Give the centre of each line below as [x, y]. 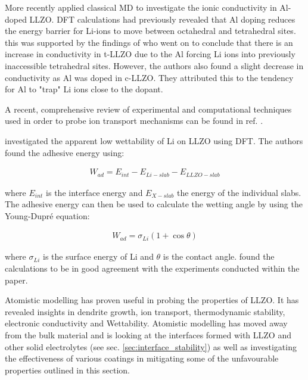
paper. [16, 280]
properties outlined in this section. [67, 370]
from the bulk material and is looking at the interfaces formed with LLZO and [148, 334]
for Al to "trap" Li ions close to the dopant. [84, 89]
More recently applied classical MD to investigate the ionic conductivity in [141, 7]
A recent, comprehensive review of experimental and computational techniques [148, 109]
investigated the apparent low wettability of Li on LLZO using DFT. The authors [154, 140]
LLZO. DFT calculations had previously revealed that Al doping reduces [162, 19]
